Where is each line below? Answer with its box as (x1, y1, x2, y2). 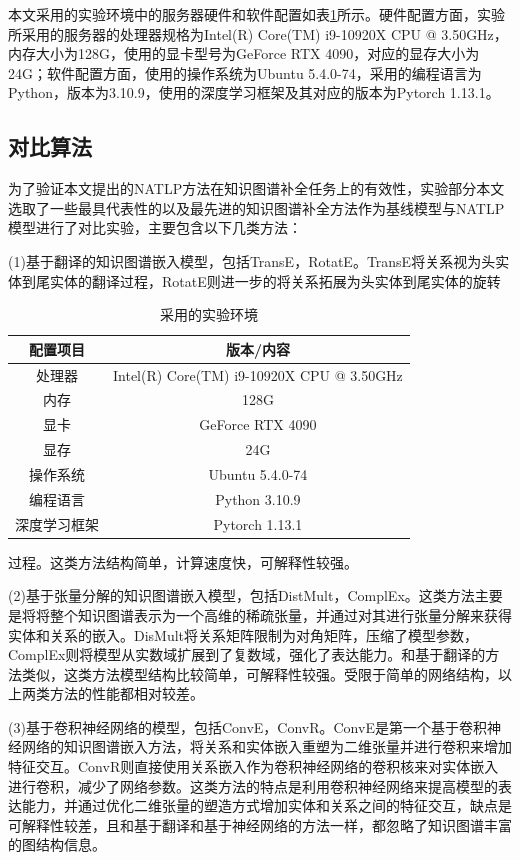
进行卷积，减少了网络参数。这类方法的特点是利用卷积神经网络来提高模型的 (8, 775, 498, 796)
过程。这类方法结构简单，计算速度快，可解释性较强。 (8, 551, 358, 572)
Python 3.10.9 (215, 488, 301, 509)
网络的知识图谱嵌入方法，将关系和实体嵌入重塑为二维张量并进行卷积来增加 (21, 736, 512, 757)
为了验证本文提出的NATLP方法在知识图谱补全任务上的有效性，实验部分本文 (8, 178, 505, 199)
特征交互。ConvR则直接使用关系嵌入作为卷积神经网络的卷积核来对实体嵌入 (8, 756, 499, 777)
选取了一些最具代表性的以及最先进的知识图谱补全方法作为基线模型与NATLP (8, 197, 505, 218)
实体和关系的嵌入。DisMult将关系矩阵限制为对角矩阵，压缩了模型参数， (8, 624, 479, 645)
